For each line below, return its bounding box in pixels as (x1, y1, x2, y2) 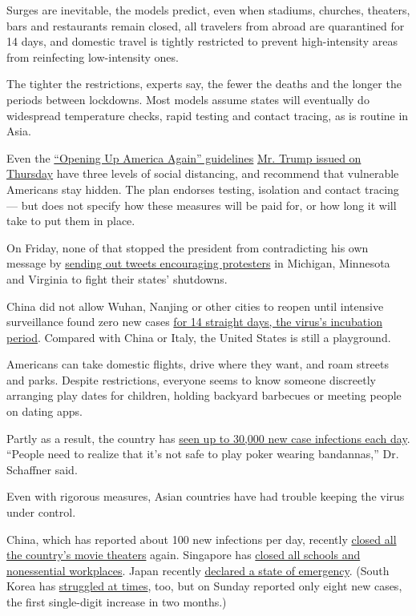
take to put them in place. (6, 212, 135, 229)
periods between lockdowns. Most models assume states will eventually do (6, 91, 370, 107)
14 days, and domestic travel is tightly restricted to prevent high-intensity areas (6, 33, 398, 50)
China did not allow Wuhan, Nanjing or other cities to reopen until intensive (6, 297, 384, 314)
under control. (6, 504, 76, 521)
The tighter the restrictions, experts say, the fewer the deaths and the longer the (6, 75, 402, 92)
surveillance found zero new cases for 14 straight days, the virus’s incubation (6, 313, 382, 330)
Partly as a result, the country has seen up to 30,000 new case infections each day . (6, 429, 410, 446)
